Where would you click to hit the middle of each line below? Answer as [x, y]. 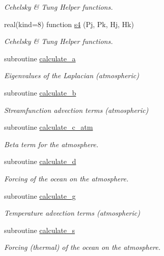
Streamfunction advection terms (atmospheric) [76, 110]
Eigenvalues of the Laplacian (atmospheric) [72, 75]
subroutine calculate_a [40, 58]
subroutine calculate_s [40, 230]
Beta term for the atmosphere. [51, 144]
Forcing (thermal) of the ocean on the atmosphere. [83, 247]
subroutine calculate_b [40, 92]
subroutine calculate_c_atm [49, 127]
